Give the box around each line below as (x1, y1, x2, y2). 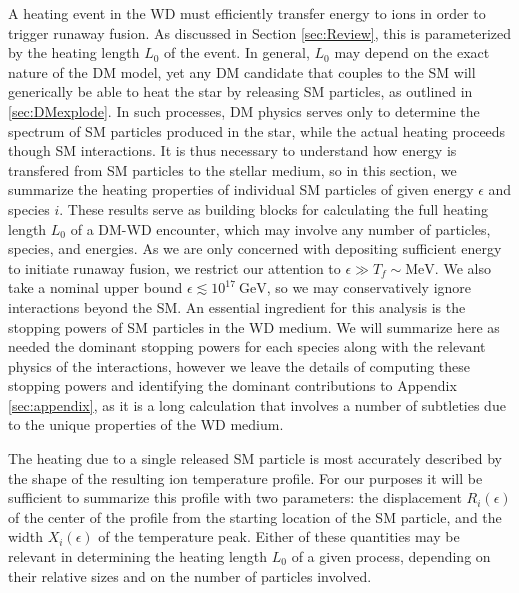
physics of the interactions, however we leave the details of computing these (8, 355, 471, 376)
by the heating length (8, 42, 140, 63)
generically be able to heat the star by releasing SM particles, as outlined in (8, 81, 473, 102)
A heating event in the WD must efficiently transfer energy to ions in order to (8, 3, 486, 23)
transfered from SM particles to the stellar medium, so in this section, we (8, 159, 457, 180)
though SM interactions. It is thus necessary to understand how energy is (8, 140, 457, 161)
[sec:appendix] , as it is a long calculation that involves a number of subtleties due (8, 394, 506, 415)
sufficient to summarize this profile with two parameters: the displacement (8, 487, 462, 508)
